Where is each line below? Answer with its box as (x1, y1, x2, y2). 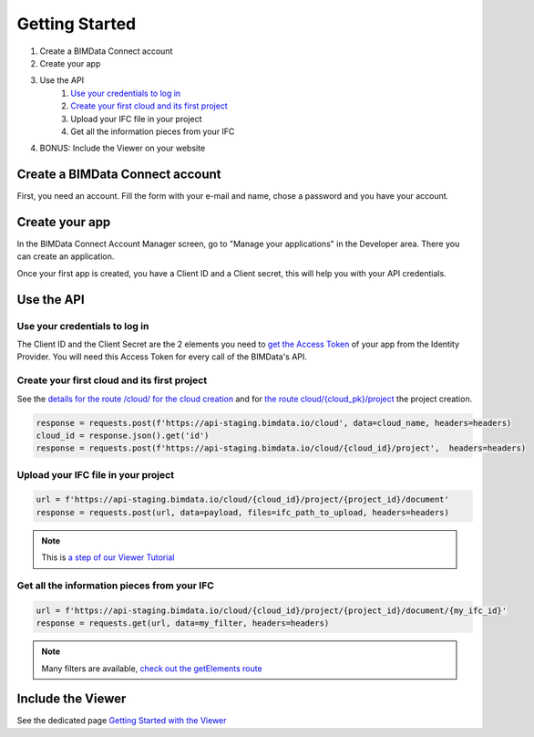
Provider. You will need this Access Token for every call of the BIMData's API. (16, 351, 307, 362)
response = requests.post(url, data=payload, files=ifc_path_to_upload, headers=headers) (36, 507, 450, 517)
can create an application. (16, 251, 115, 262)
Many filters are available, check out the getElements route (41, 662, 263, 674)
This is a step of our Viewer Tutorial (41, 552, 175, 563)
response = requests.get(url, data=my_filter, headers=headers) (36, 618, 330, 628)
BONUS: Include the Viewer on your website (39, 142, 206, 154)
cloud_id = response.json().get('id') (36, 430, 210, 441)
